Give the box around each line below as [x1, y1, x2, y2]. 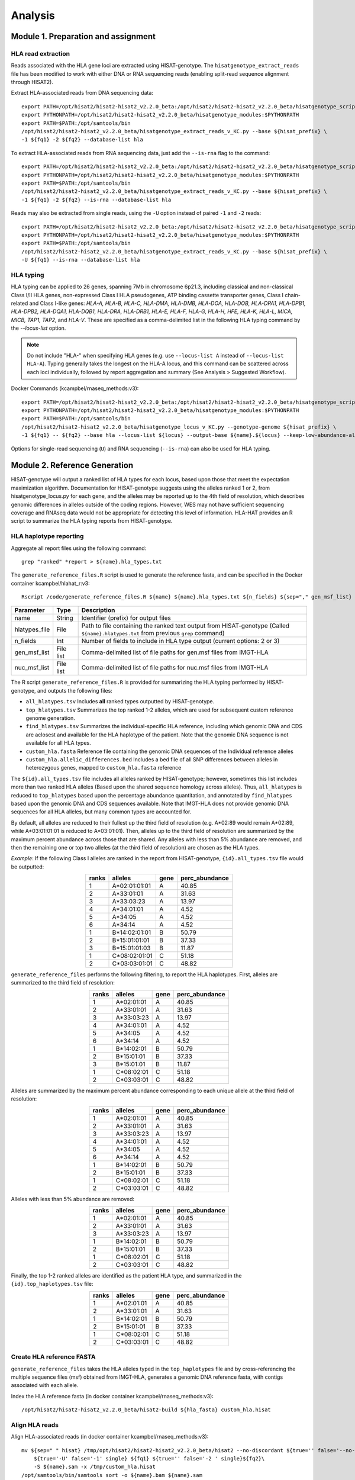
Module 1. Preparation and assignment [11, 31, 156, 41]
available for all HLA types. [25, 739, 91, 747]
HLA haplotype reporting [11, 532, 84, 540]
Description [81, 606, 115, 614]
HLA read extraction [11, 49, 70, 57]
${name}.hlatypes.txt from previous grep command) [81, 629, 225, 638]
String [56, 614, 73, 622]
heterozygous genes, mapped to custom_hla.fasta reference [25, 764, 182, 771]
